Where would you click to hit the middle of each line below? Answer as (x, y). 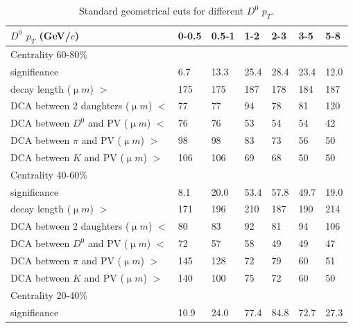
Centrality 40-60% (49, 174)
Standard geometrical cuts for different (162, 10)
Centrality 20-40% (49, 294)
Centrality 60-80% (49, 54)
